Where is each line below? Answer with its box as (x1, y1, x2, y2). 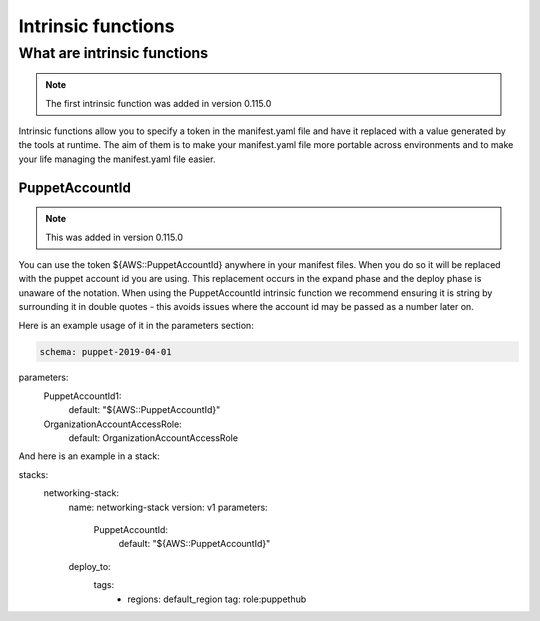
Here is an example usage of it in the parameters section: (18, 319, 254, 331)
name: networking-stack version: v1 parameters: (68, 501, 269, 513)
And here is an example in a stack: (18, 450, 160, 462)
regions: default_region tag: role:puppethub (127, 593, 307, 605)
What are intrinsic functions (18, 44, 209, 62)
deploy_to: (68, 560, 111, 572)
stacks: (18, 468, 49, 480)
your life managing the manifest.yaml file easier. (18, 153, 216, 165)
